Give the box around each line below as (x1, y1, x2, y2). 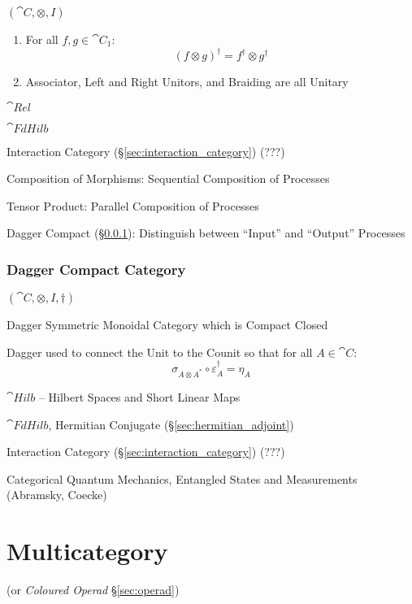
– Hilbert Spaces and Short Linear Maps (38, 389, 241, 406)
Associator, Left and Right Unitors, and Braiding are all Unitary (25, 73, 349, 90)
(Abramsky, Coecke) (7, 486, 107, 503)
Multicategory (7, 534, 168, 567)
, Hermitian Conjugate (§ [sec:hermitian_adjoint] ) (48, 415, 294, 432)
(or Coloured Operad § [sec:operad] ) (7, 581, 180, 598)
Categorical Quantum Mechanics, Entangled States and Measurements (7, 470, 358, 487)
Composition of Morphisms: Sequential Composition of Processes (7, 170, 330, 187)
